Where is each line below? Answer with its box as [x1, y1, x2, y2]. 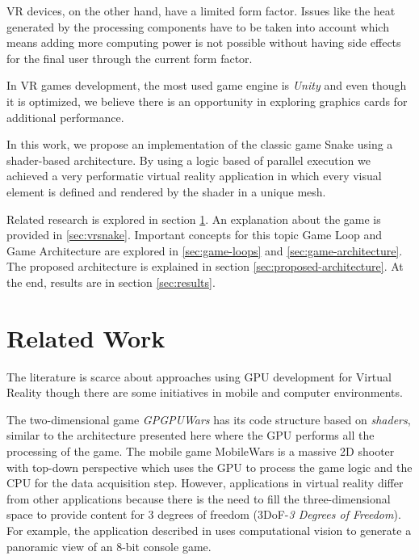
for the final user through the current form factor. [6, 49, 253, 66]
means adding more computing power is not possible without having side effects [6, 34, 401, 51]
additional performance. [6, 108, 124, 125]
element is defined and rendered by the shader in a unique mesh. [6, 183, 326, 200]
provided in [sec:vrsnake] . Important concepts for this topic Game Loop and [6, 226, 383, 243]
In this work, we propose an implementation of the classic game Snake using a [6, 136, 393, 153]
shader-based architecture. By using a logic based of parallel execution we [6, 151, 371, 168]
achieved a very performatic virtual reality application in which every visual [6, 167, 382, 184]
